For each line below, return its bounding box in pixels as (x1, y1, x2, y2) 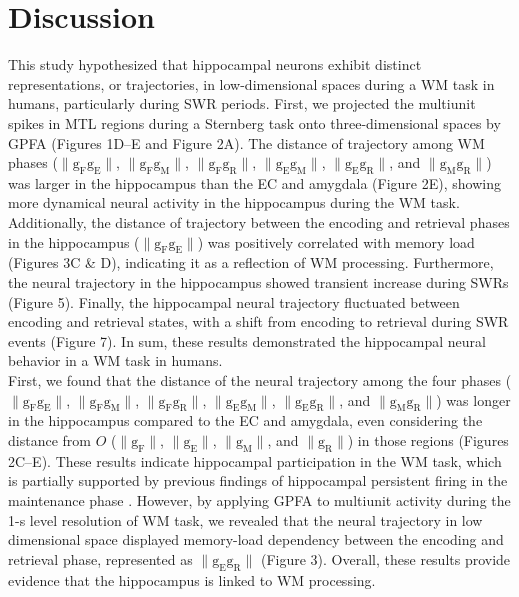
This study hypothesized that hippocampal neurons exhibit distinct (8, 54, 422, 75)
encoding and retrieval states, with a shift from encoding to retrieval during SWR (8, 311, 509, 332)
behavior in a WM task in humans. (8, 350, 223, 371)
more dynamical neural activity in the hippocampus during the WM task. (8, 192, 460, 213)
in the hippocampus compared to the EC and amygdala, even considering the (8, 410, 483, 431)
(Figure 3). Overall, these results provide (260, 548, 511, 569)
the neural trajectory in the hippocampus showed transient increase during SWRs (8, 272, 509, 293)
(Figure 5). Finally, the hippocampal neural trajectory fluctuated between (8, 291, 460, 312)
